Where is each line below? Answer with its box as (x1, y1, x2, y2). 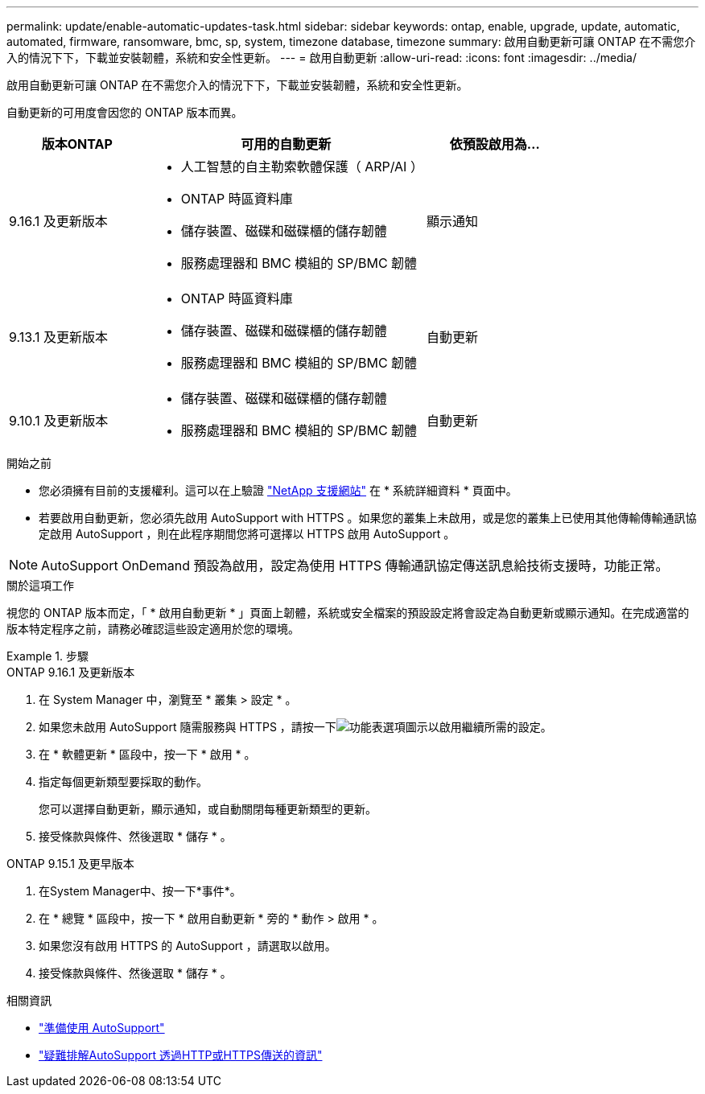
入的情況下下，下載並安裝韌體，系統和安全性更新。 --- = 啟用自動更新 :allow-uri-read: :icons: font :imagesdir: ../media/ (6, 51, 637, 64)
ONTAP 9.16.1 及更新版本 (6, 665, 135, 679)
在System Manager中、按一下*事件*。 (39, 884, 241, 898)
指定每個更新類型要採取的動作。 (39, 775, 208, 788)
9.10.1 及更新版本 (9, 413, 109, 429)
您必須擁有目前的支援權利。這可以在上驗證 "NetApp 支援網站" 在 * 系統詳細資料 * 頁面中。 (39, 483, 517, 497)
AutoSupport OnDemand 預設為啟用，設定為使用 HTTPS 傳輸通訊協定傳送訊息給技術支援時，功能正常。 (41, 557, 669, 574)
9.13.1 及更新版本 (9, 329, 109, 345)
